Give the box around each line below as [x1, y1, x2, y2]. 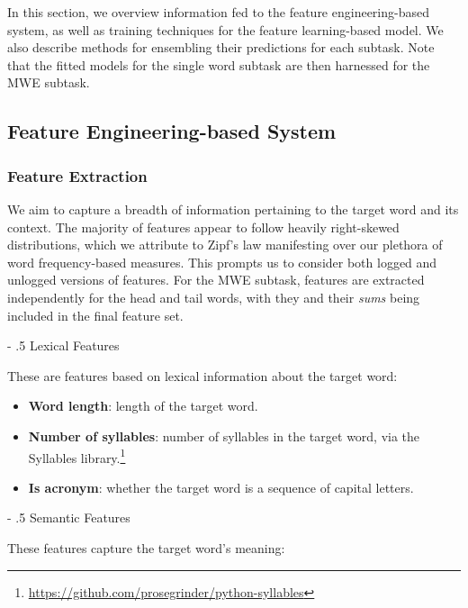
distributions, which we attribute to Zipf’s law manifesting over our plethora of [7, 235, 443, 254]
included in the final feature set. [7, 305, 184, 324]
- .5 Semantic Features [7, 508, 130, 527]
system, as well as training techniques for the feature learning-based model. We [7, 20, 444, 39]
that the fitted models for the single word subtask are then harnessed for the [7, 55, 430, 74]
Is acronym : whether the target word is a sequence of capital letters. [28, 477, 414, 496]
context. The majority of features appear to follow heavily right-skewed [7, 217, 400, 236]
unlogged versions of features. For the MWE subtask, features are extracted [7, 270, 425, 289]
